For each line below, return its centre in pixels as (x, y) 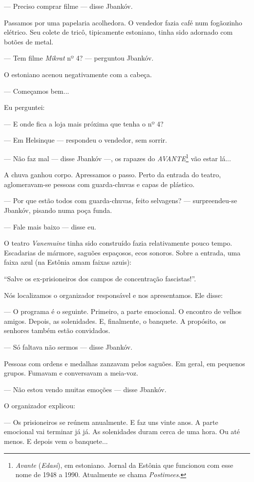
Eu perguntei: (24, 107)
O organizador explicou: (40, 406)
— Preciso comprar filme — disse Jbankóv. (68, 6)
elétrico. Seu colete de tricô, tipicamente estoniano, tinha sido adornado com (118, 32)
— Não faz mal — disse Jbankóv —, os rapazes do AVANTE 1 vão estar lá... (117, 157)
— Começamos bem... (37, 91)
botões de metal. (29, 41)
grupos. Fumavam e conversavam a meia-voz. (71, 373)
